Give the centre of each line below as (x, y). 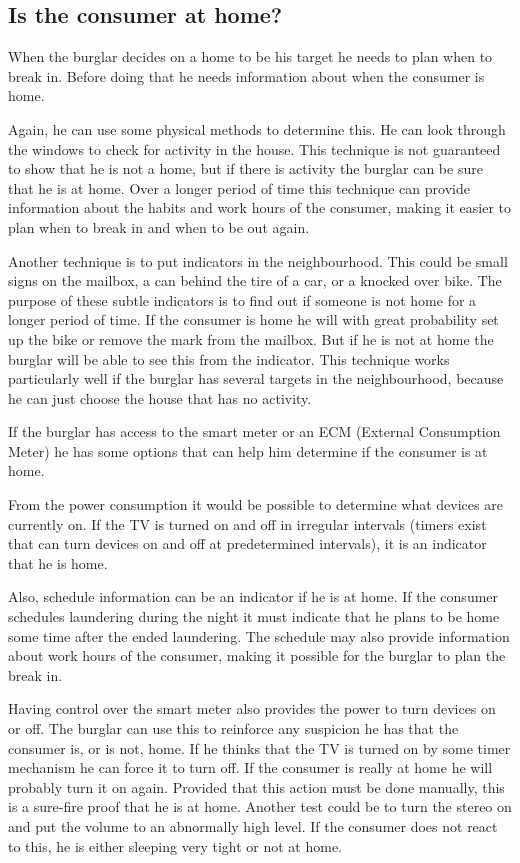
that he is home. (58, 562)
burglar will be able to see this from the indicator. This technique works (229, 358)
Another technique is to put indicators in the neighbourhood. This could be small (258, 260)
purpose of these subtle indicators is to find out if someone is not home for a (242, 299)
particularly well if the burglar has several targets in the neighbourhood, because (256, 378)
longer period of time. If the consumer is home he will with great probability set (253, 319)
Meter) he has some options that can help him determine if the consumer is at (248, 450)
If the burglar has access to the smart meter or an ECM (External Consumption (254, 431)
